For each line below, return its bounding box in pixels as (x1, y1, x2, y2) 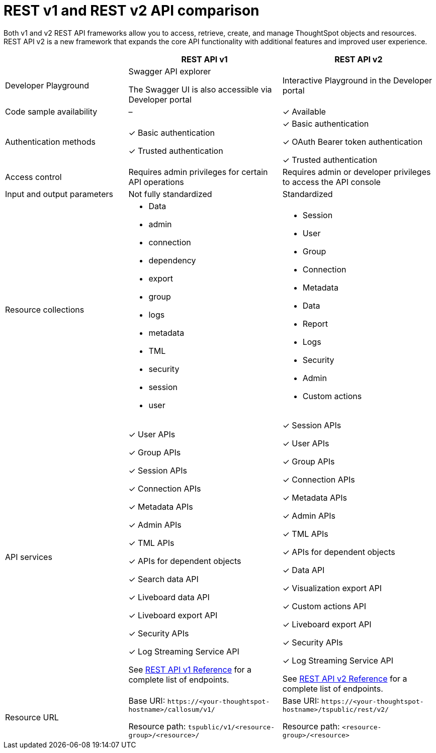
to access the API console (282, 176, 381, 187)
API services (5, 551, 52, 562)
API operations (128, 176, 184, 187)
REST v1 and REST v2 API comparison (4, 2, 259, 19)
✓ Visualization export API (282, 583, 382, 593)
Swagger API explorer (128, 66, 211, 76)
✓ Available (282, 106, 326, 117)
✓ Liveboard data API (128, 592, 210, 602)
